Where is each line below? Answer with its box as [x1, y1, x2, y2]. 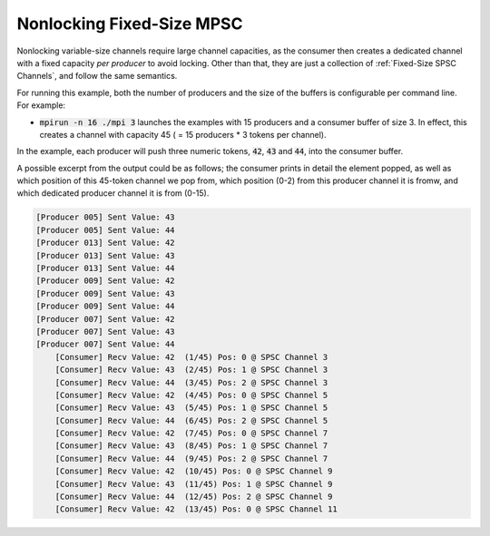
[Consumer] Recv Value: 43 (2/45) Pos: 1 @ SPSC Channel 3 [54, 365, 328, 375]
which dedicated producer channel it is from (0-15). [16, 188, 210, 199]
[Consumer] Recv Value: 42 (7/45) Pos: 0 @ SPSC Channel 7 [54, 428, 328, 439]
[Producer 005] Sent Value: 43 [35, 212, 176, 222]
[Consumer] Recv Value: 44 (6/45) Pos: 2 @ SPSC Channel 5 [54, 415, 328, 425]
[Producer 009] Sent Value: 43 [35, 288, 176, 298]
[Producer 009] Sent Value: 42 [35, 276, 176, 286]
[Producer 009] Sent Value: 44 [35, 301, 176, 312]
